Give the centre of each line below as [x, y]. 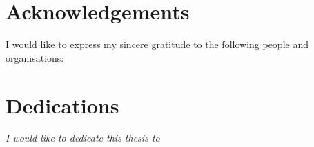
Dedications [62, 105]
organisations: [35, 57]
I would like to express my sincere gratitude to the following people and [157, 44]
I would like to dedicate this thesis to [83, 138]
